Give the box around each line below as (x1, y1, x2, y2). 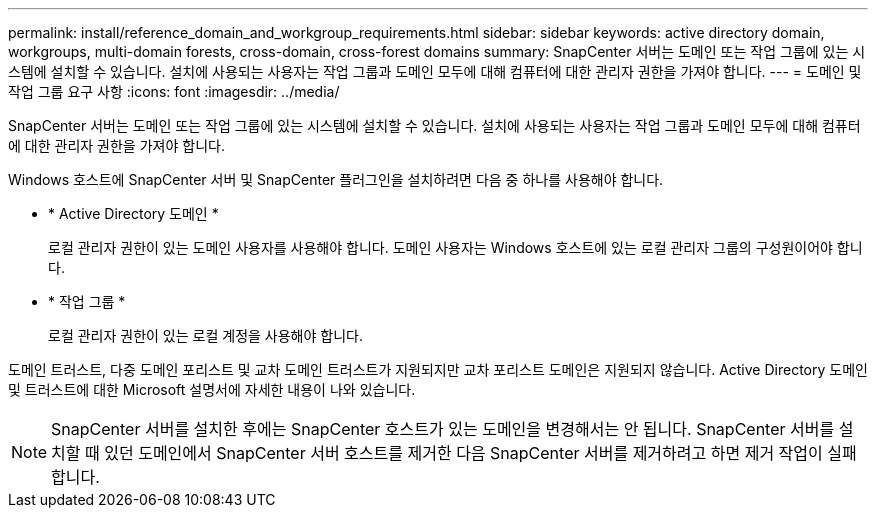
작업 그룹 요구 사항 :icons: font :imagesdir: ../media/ (8, 83, 340, 100)
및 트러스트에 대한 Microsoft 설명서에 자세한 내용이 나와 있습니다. (8, 381, 416, 398)
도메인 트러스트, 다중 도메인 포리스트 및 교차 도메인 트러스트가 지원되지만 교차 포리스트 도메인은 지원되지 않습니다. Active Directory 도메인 (8, 361, 868, 378)
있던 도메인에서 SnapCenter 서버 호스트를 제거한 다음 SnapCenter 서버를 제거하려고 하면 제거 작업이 (104, 443, 823, 463)
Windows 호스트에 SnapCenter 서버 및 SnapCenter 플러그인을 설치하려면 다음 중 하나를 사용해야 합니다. (8, 171, 664, 188)
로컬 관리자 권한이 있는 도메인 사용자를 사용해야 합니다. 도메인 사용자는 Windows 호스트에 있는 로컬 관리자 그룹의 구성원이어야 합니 (48, 239, 863, 256)
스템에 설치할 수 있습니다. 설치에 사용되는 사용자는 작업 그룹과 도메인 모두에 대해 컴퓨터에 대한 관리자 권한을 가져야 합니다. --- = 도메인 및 (8, 63, 862, 80)
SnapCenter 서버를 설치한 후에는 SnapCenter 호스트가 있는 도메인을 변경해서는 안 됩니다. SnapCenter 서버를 (51, 419, 835, 439)
